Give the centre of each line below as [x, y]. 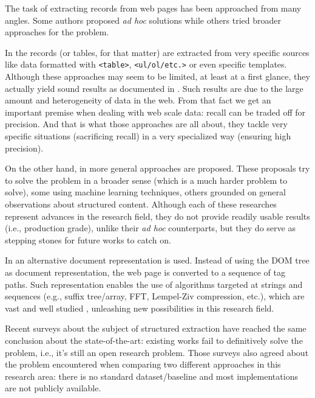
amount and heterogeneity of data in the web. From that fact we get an [138, 100]
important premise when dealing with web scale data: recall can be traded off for [155, 112]
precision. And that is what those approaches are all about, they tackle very [146, 124]
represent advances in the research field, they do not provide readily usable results [157, 216]
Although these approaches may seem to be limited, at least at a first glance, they [157, 76]
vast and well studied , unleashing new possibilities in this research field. [140, 308]
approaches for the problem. [57, 32]
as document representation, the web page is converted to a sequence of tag [145, 272]
